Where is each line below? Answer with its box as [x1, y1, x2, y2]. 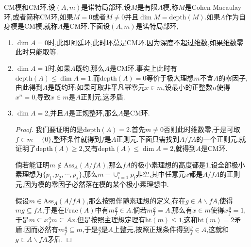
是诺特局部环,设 [81, 2, 131, 12]
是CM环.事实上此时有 [109, 63, 177, 73]
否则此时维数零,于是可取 [163, 124, 240, 134]
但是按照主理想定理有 [77, 214, 145, 225]
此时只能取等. [15, 47, 58, 57]
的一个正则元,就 [196, 133, 246, 144]
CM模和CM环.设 [4, 2, 55, 12]
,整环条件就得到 [51, 133, 101, 144]
